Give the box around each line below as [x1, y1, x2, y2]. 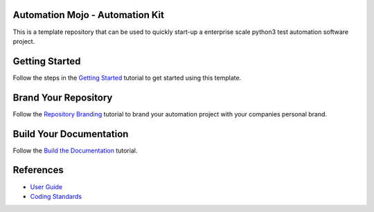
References [12, 164, 64, 176]
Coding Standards [30, 192, 82, 200]
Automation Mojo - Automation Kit [12, 9, 164, 21]
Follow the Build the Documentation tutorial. [12, 146, 138, 154]
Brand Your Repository [12, 91, 113, 103]
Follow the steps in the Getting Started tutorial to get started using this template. [12, 73, 242, 82]
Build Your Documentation [12, 128, 129, 140]
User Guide [30, 182, 63, 191]
